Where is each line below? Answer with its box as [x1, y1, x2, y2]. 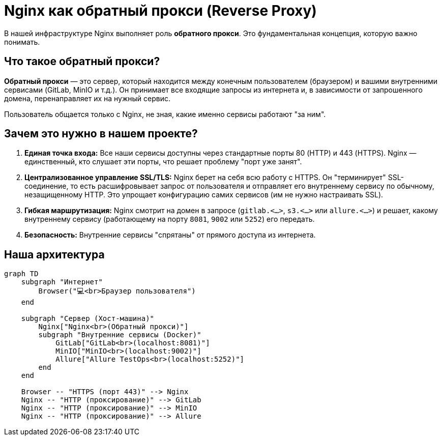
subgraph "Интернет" [21, 278, 103, 286]
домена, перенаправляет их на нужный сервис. [4, 94, 171, 103]
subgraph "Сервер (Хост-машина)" [21, 314, 155, 323]
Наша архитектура [4, 248, 105, 261]
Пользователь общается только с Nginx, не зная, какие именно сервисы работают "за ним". [4, 109, 326, 119]
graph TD [4, 270, 39, 278]
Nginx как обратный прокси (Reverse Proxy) [4, 2, 317, 19]
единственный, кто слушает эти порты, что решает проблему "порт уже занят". [24, 157, 302, 166]
